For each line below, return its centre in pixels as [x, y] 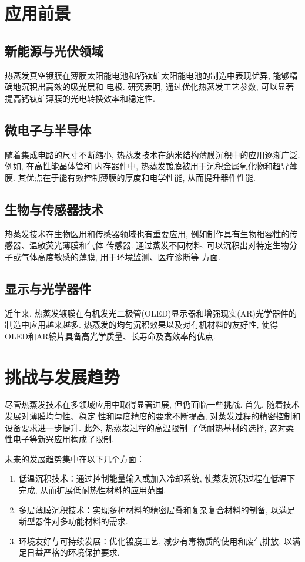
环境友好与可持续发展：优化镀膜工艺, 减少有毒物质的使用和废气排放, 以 [155, 541]
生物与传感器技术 [54, 209]
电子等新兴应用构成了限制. [63, 439]
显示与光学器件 [48, 288]
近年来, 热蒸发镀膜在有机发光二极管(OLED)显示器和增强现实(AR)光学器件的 [151, 313]
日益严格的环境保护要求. [73, 552]
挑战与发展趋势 [63, 376]
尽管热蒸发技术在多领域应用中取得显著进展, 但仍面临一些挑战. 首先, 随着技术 [152, 404]
